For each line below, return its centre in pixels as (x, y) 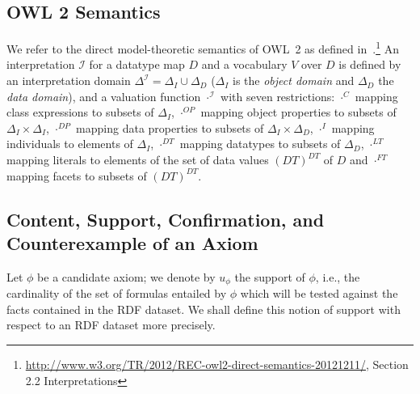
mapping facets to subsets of (77, 175)
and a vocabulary (244, 64)
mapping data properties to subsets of (170, 127)
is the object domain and (294, 80)
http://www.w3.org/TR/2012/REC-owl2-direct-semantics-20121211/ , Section (217, 364)
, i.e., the (338, 276)
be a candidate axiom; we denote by (126, 276)
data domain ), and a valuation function (104, 96)
